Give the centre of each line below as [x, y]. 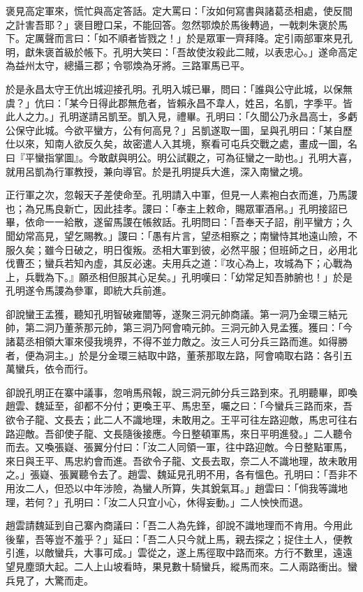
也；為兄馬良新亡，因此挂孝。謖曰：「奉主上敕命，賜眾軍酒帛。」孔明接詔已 [177, 208]
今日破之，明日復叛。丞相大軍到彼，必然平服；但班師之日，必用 [201, 249]
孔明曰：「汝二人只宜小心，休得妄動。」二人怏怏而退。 [186, 501]
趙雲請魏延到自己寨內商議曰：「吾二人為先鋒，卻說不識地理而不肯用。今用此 [179, 525]
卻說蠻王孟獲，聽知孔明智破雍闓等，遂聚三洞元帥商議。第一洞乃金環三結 [172, 313]
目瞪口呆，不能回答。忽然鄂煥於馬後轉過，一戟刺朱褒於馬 [215, 24]
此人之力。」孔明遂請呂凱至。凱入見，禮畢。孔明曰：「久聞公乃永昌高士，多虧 [181, 116]
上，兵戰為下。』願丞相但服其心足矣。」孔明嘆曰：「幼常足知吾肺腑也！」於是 [179, 276]
